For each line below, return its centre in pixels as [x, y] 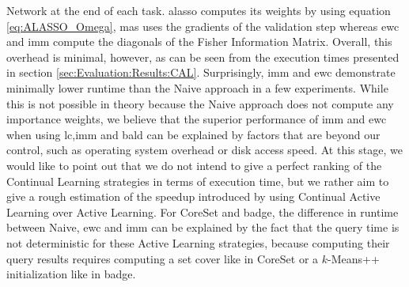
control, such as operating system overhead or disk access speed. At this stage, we [204, 150]
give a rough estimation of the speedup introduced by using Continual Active [193, 196]
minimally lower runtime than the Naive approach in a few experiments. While [197, 87]
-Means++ [354, 258]
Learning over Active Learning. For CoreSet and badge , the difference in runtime [203, 211]
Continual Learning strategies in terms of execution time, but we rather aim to [198, 181]
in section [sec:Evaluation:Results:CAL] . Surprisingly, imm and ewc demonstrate [201, 72]
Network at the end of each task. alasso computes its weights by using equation [199, 10]
